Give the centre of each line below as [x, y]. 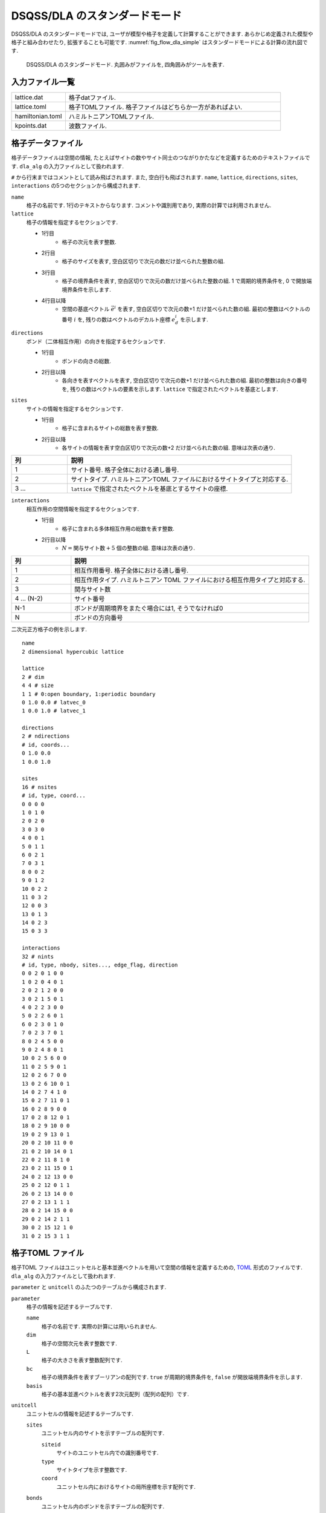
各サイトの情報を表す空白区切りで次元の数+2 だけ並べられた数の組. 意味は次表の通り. [169, 448]
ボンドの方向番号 [99, 617]
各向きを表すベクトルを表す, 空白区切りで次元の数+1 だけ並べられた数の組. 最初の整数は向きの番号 [184, 381]
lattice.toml [30, 107]
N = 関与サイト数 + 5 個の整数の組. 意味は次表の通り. [129, 548]
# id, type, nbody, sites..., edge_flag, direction [100, 965]
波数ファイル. [88, 126]
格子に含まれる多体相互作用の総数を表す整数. [118, 528]
